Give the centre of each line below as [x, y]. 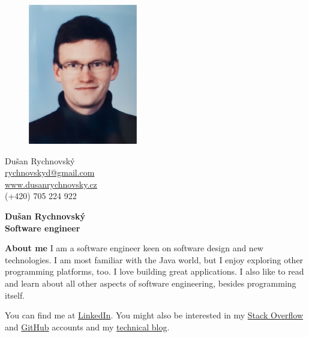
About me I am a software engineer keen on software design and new [134, 248]
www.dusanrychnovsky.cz [51, 184]
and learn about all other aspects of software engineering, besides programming [151, 283]
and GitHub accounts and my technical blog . [87, 327]
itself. [15, 295]
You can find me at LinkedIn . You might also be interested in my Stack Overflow [154, 315]
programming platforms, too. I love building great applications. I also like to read [154, 271]
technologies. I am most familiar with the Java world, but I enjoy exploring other [154, 259]
